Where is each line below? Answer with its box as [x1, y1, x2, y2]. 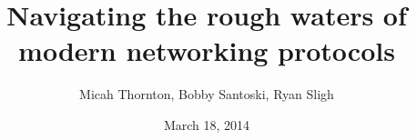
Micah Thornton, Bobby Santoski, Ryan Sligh [79, 85, 334, 104]
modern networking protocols [18, 32, 395, 69]
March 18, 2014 [163, 115, 250, 134]
